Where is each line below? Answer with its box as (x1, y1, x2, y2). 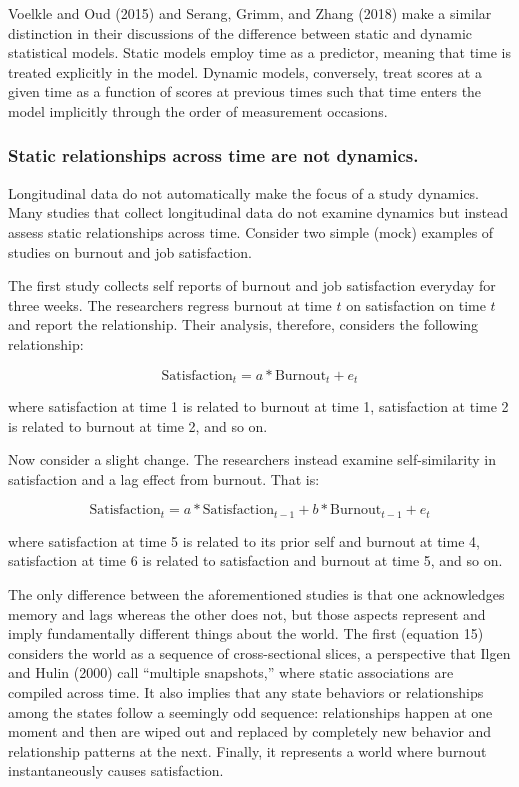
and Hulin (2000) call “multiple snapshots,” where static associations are (8, 662, 454, 683)
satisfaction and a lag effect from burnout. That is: (8, 468, 320, 489)
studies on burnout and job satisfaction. (8, 241, 252, 262)
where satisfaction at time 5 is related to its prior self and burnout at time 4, (8, 530, 480, 551)
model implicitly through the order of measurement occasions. (8, 100, 388, 121)
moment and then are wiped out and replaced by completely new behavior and (8, 721, 492, 742)
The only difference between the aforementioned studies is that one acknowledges (8, 584, 505, 604)
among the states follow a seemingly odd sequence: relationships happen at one (8, 701, 493, 722)
